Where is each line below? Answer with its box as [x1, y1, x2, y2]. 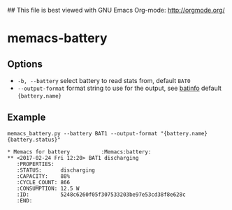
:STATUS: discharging [16, 167, 96, 174]
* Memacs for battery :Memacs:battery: [7, 148, 152, 156]
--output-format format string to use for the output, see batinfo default [17, 84, 222, 92]
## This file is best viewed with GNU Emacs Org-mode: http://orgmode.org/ [7, 6, 225, 14]
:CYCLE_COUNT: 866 [16, 179, 71, 186]
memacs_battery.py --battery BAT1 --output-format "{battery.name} [7, 130, 208, 137]
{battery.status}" [7, 136, 61, 143]
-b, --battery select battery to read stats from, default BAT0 [17, 77, 191, 84]
